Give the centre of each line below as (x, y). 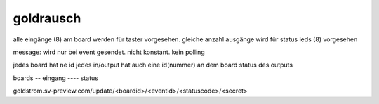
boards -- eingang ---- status (55, 78)
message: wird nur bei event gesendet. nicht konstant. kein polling (109, 52)
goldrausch (47, 18)
